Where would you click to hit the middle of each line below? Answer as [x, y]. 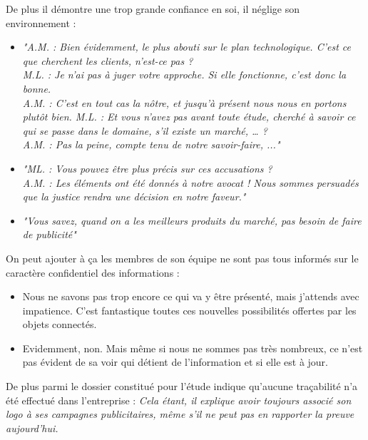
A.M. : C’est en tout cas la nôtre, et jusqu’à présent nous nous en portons [184, 102]
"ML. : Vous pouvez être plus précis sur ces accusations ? [147, 168]
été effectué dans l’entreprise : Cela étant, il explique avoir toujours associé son [179, 400]
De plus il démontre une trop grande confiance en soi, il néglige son [153, 9]
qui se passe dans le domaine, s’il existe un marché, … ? [145, 130]
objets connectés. [60, 324]
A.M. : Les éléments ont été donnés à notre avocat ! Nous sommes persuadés [190, 182]
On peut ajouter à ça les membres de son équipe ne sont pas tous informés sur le [182, 258]
